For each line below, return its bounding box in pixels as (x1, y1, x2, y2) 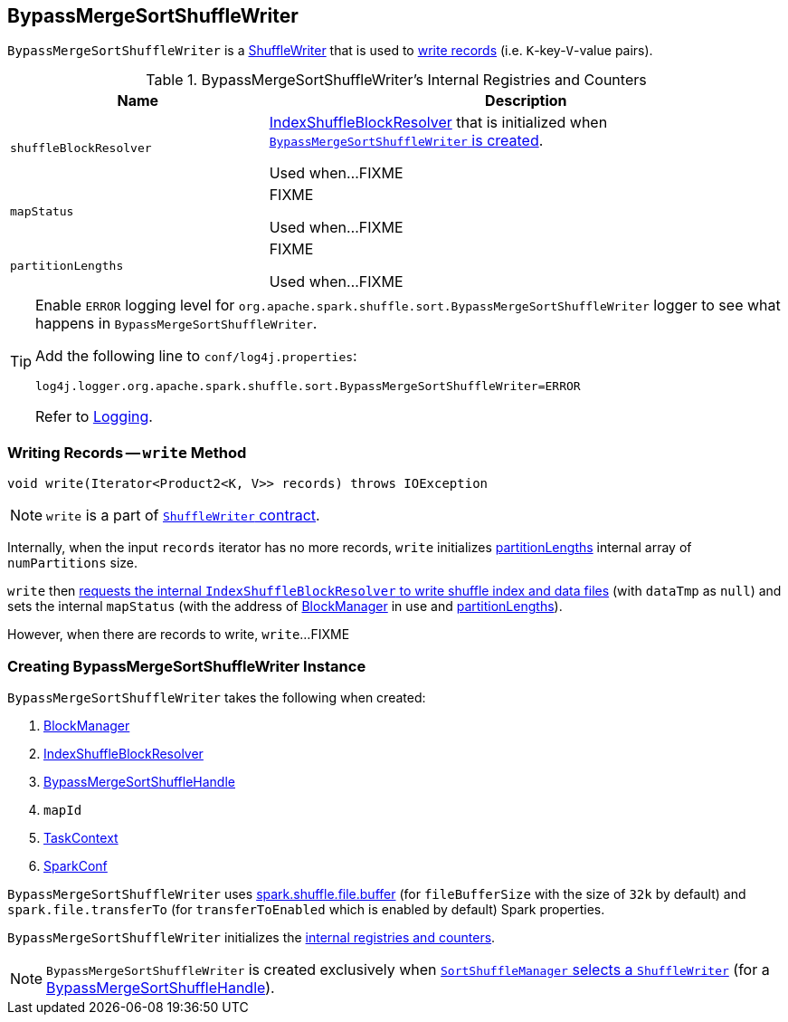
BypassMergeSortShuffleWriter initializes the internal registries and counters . (7, 929, 496, 945)
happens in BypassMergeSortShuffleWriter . (35, 314, 318, 333)
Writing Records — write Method (7, 443, 247, 462)
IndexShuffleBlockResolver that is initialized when (269, 113, 608, 132)
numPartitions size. (7, 555, 138, 571)
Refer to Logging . (35, 407, 153, 426)
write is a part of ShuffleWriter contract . (46, 506, 320, 525)
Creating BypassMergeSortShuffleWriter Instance (7, 656, 366, 675)
